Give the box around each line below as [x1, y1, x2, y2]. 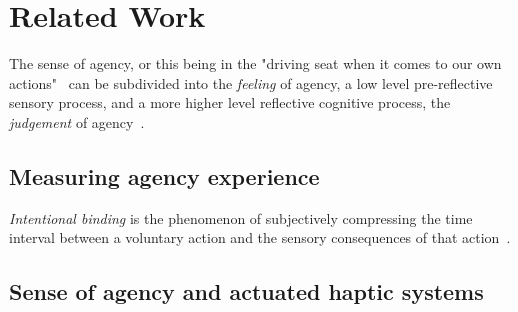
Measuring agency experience [9, 160, 320, 191]
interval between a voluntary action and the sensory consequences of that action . [9, 227, 511, 248]
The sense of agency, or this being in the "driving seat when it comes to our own [9, 53, 502, 74]
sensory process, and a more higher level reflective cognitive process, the [9, 92, 451, 113]
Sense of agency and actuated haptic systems [9, 276, 484, 307]
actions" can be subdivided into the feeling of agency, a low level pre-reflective [9, 72, 493, 93]
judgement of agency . [9, 111, 145, 132]
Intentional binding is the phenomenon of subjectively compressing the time [9, 207, 473, 228]
